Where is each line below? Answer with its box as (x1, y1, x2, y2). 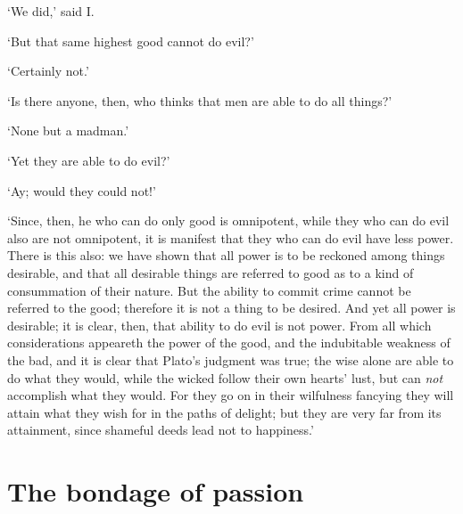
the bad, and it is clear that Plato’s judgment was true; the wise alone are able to (7, 350, 454, 369)
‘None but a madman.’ (7, 121, 129, 140)
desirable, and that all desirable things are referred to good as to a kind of (7, 263, 414, 281)
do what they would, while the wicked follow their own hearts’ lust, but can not (7, 368, 443, 387)
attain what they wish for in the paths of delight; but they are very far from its (7, 403, 442, 421)
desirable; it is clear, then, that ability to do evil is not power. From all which (7, 315, 432, 334)
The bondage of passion (7, 473, 304, 510)
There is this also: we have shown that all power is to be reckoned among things (7, 246, 445, 265)
